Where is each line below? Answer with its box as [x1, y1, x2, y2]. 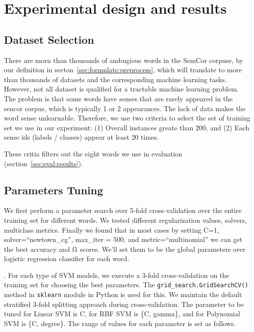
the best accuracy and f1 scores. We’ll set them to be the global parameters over [4, 243, 246, 254]
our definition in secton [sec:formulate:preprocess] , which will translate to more [4, 64, 242, 75]
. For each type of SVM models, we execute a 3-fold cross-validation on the [4, 270, 229, 280]
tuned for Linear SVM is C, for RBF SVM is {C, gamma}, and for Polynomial [4, 308, 240, 319]
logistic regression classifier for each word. [4, 253, 129, 264]
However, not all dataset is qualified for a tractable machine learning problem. [4, 84, 239, 94]
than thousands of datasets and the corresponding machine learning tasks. [4, 74, 227, 84]
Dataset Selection [4, 31, 94, 47]
